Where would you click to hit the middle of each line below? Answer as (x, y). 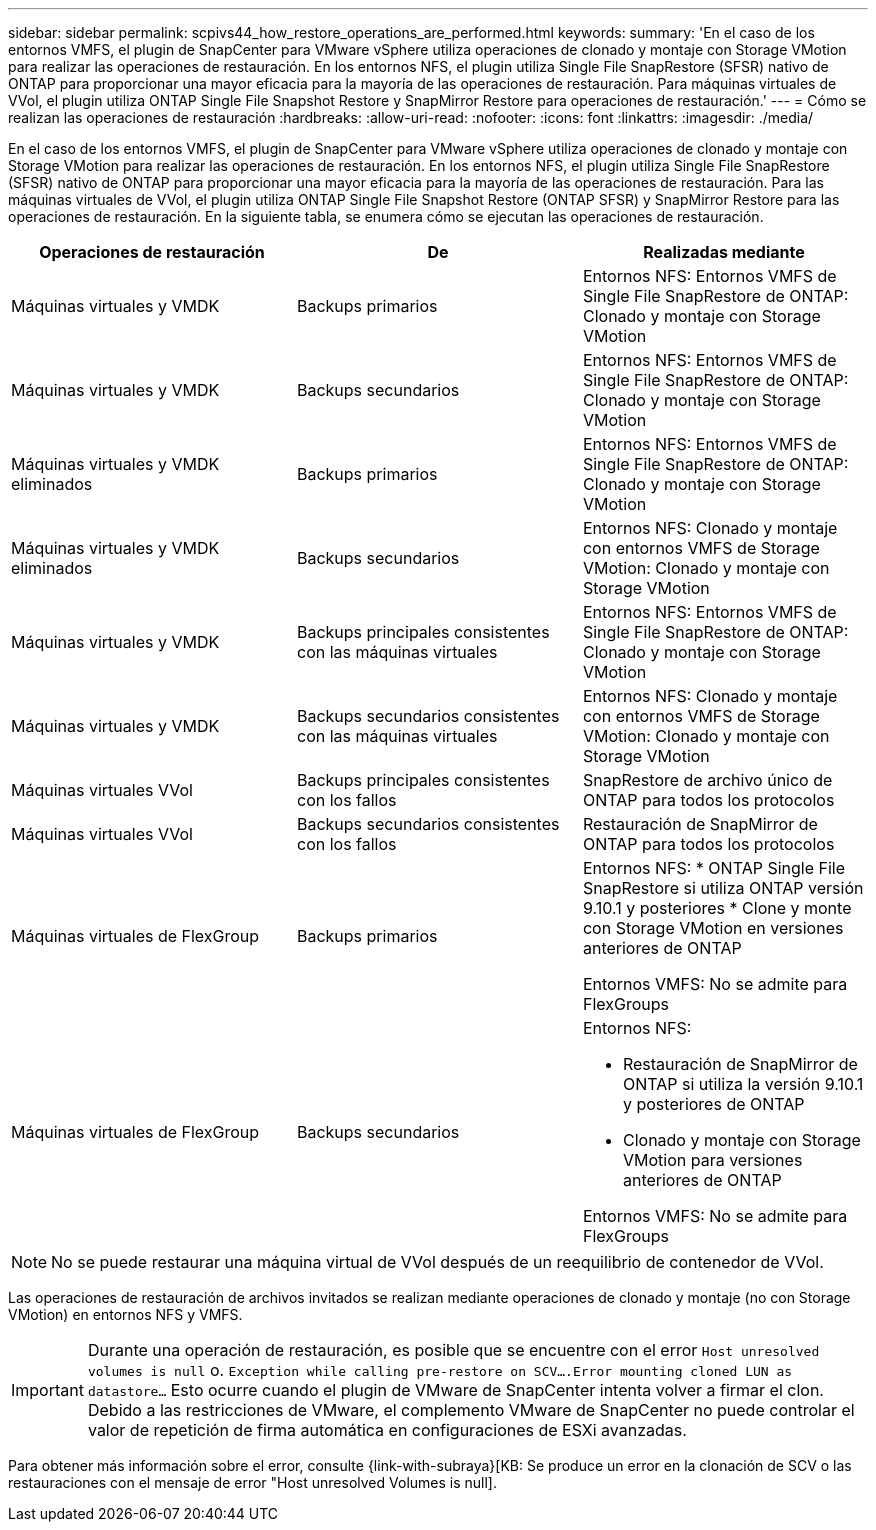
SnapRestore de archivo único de (707, 780)
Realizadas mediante (724, 252)
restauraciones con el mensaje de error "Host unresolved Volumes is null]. (252, 1482)
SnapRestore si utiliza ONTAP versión (723, 888)
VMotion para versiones (712, 1160)
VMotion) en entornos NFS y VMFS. (125, 1314)
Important (47, 1390)
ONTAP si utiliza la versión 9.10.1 (743, 1084)
